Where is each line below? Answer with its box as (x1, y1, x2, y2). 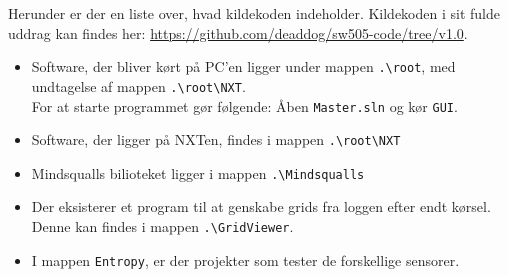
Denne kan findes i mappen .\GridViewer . (31, 216, 294, 237)
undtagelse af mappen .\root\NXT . (31, 75, 246, 96)
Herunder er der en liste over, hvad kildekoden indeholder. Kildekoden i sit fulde (8, 3, 500, 23)
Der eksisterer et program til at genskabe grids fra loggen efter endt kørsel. (31, 196, 491, 217)
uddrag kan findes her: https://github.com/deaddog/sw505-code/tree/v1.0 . (8, 22, 468, 43)
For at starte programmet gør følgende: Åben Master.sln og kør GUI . (31, 95, 458, 116)
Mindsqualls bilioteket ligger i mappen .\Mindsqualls (31, 162, 365, 183)
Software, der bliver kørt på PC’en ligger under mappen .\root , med (31, 56, 456, 77)
